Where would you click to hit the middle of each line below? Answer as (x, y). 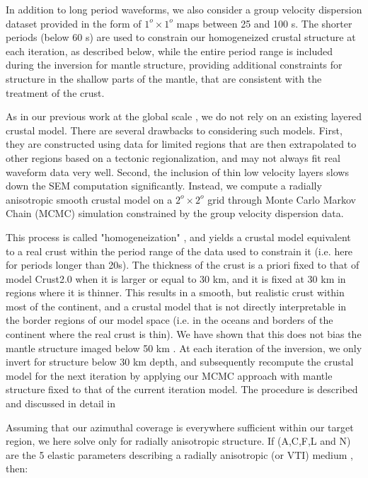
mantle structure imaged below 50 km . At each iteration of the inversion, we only (184, 348)
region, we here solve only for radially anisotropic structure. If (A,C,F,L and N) (178, 441)
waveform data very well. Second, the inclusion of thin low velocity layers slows (177, 171)
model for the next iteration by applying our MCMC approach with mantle (169, 375)
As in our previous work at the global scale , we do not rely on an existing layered (184, 116)
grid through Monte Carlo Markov (282, 199)
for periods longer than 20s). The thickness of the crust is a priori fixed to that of (183, 265)
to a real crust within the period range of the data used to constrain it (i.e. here (179, 251)
